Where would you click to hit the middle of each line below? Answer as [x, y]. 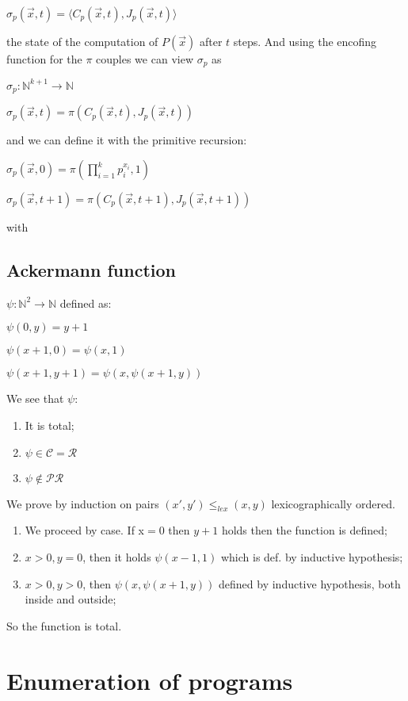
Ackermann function [91, 269]
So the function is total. [64, 625]
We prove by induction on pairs [83, 503]
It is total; [50, 425]
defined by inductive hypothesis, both [310, 583]
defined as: [86, 303]
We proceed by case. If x [85, 530]
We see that [35, 398]
